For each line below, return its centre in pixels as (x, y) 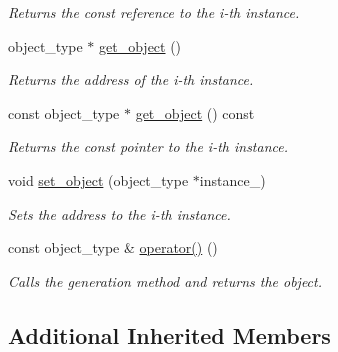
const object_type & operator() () (113, 247)
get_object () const (195, 112)
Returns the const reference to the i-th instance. (154, 12)
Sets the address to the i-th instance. (119, 213)
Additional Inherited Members (169, 334)
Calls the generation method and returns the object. (165, 280)
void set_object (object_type (98, 179)
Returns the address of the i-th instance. (131, 79)
